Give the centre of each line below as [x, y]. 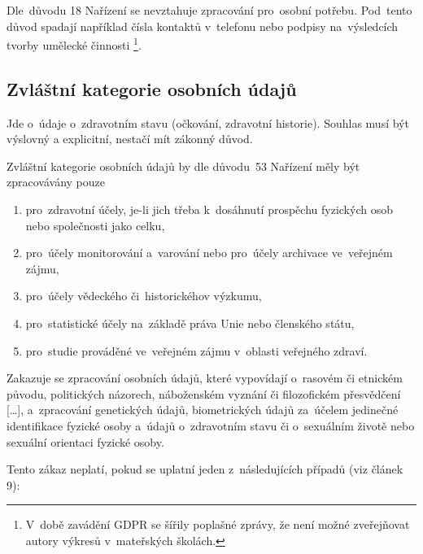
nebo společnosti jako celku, [95, 225]
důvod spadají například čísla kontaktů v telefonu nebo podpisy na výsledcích [203, 26]
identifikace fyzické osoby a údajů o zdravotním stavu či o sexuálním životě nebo [211, 425]
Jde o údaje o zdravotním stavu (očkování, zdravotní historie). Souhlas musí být [208, 122]
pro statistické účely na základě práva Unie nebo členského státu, [190, 323]
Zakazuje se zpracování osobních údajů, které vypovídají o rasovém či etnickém [205, 378]
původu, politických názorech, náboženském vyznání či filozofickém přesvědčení [204, 393]
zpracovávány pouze [56, 182]
